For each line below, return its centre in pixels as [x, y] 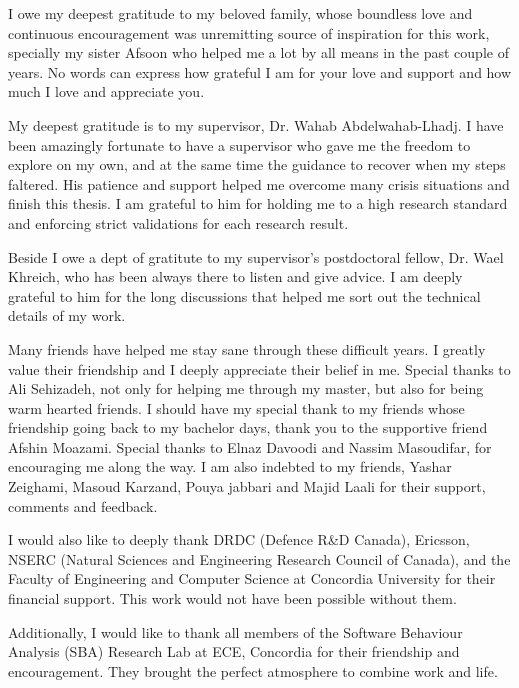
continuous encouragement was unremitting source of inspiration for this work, [249, 32]
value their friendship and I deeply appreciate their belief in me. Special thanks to [259, 368]
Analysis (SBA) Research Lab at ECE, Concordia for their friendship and [234, 651]
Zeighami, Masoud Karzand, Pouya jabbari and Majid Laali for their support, [247, 486]
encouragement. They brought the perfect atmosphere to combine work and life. [253, 670]
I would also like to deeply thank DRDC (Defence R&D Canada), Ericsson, [239, 539]
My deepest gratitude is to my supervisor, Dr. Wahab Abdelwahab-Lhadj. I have [256, 124]
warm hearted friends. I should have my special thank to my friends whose [236, 407]
